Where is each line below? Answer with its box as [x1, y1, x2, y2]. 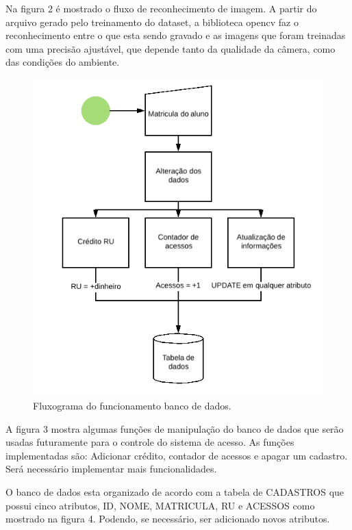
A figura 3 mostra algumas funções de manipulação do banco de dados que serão [5, 421, 344, 436]
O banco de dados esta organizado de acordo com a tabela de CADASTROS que [5, 484, 344, 499]
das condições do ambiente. [5, 55, 120, 69]
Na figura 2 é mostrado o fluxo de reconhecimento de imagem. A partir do [5, 1, 317, 15]
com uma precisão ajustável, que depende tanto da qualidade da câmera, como [5, 41, 336, 55]
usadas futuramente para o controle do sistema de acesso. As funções [5, 435, 294, 449]
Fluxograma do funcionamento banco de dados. [33, 398, 231, 412]
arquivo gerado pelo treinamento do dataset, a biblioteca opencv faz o [5, 14, 299, 29]
